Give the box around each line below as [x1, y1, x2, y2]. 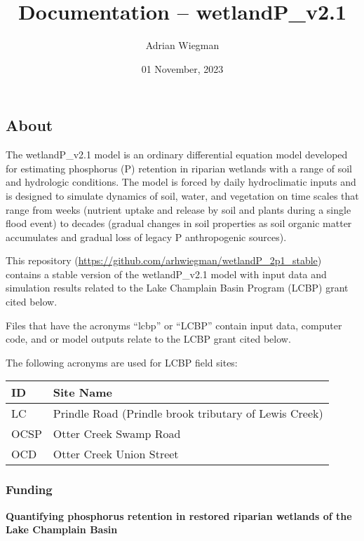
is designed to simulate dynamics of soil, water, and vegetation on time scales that [6, 188, 359, 203]
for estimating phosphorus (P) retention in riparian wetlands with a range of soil [6, 160, 352, 175]
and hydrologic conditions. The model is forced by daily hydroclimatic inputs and [6, 174, 356, 189]
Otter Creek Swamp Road [53, 425, 181, 442]
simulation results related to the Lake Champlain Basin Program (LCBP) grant [6, 280, 349, 295]
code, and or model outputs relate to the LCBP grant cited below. [6, 331, 291, 346]
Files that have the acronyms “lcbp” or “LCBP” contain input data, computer [6, 317, 342, 332]
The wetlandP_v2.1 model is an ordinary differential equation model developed [6, 147, 348, 162]
